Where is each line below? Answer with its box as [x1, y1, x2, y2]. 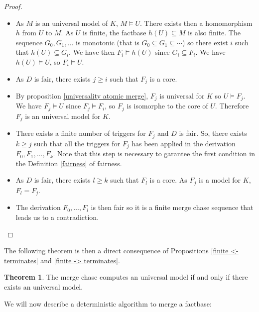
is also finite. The [188, 27, 241, 38]
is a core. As [149, 175, 187, 185]
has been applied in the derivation [131, 138, 236, 148]
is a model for [198, 175, 241, 185]
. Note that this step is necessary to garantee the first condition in [53, 148, 255, 159]
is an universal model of [35, 17, 108, 28]
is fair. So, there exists [179, 128, 247, 138]
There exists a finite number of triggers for [15, 128, 146, 138]
